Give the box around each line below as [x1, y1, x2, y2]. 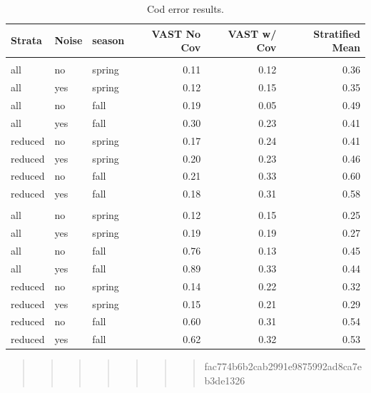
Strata [11, 33, 42, 48]
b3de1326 [204, 372, 245, 387]
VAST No [151, 26, 201, 41]
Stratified [313, 26, 360, 41]
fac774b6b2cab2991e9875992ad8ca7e [204, 359, 362, 374]
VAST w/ [228, 26, 277, 41]
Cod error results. [146, 1, 225, 16]
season [92, 33, 125, 48]
